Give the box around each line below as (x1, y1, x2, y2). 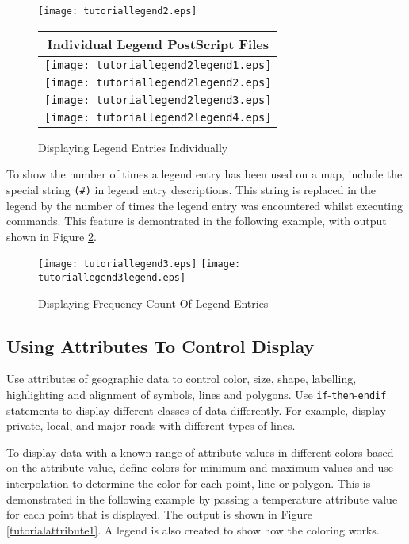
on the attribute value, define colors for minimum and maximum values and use (6, 459, 394, 476)
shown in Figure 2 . (6, 228, 97, 244)
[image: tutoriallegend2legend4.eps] (44, 110, 272, 124)
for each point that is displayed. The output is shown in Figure (6, 506, 312, 523)
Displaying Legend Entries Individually (38, 139, 228, 155)
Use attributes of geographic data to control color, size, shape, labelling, (6, 370, 357, 387)
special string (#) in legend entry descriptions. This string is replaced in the (6, 181, 376, 197)
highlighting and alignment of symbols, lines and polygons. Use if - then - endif (6, 385, 387, 402)
